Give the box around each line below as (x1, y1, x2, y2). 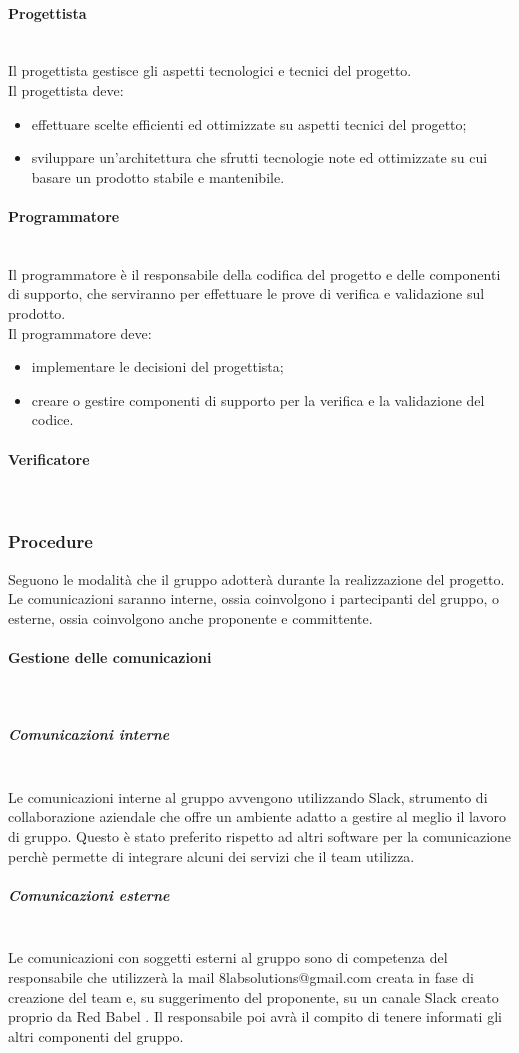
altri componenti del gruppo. (8, 1025, 184, 1046)
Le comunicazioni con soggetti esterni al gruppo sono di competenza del (8, 947, 448, 968)
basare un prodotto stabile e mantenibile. (31, 166, 285, 187)
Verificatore (8, 448, 90, 469)
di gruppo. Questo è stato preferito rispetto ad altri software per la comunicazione (8, 826, 512, 847)
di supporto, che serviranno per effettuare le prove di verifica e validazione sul (8, 283, 485, 304)
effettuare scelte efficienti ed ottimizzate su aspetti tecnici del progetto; (31, 113, 467, 134)
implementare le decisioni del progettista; (31, 356, 284, 377)
